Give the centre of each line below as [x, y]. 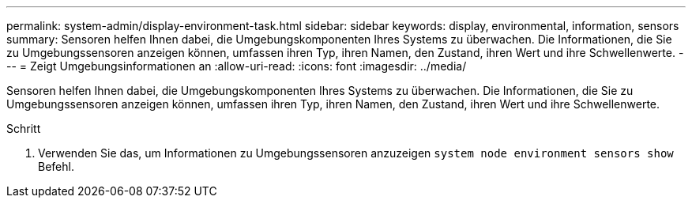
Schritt [24, 128]
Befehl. [56, 166]
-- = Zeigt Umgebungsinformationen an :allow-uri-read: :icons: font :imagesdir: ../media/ [237, 66]
